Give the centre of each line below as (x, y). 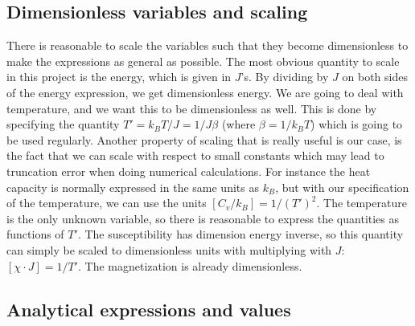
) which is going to (357, 124)
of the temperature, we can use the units (107, 203)
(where (238, 124)
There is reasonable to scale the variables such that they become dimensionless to (207, 45)
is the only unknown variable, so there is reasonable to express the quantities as (203, 218)
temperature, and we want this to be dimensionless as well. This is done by (192, 108)
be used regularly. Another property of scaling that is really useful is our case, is (204, 139)
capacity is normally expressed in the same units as (133, 187)
